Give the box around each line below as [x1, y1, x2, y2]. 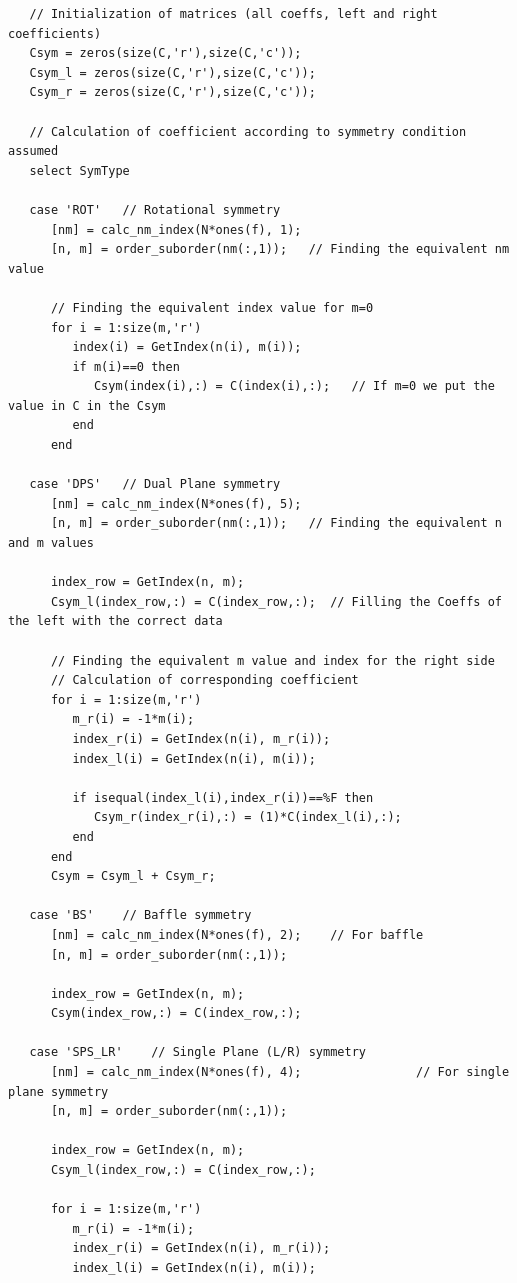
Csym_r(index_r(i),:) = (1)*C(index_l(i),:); [93, 810, 402, 825]
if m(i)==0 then [72, 359, 180, 374]
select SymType [29, 163, 130, 178]
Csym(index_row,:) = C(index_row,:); [50, 1006, 302, 1021]
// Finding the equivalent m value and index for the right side [50, 653, 495, 668]
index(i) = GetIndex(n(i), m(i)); [72, 340, 302, 355]
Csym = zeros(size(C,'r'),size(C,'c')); [29, 46, 302, 61]
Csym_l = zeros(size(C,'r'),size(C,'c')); [29, 65, 316, 80]
